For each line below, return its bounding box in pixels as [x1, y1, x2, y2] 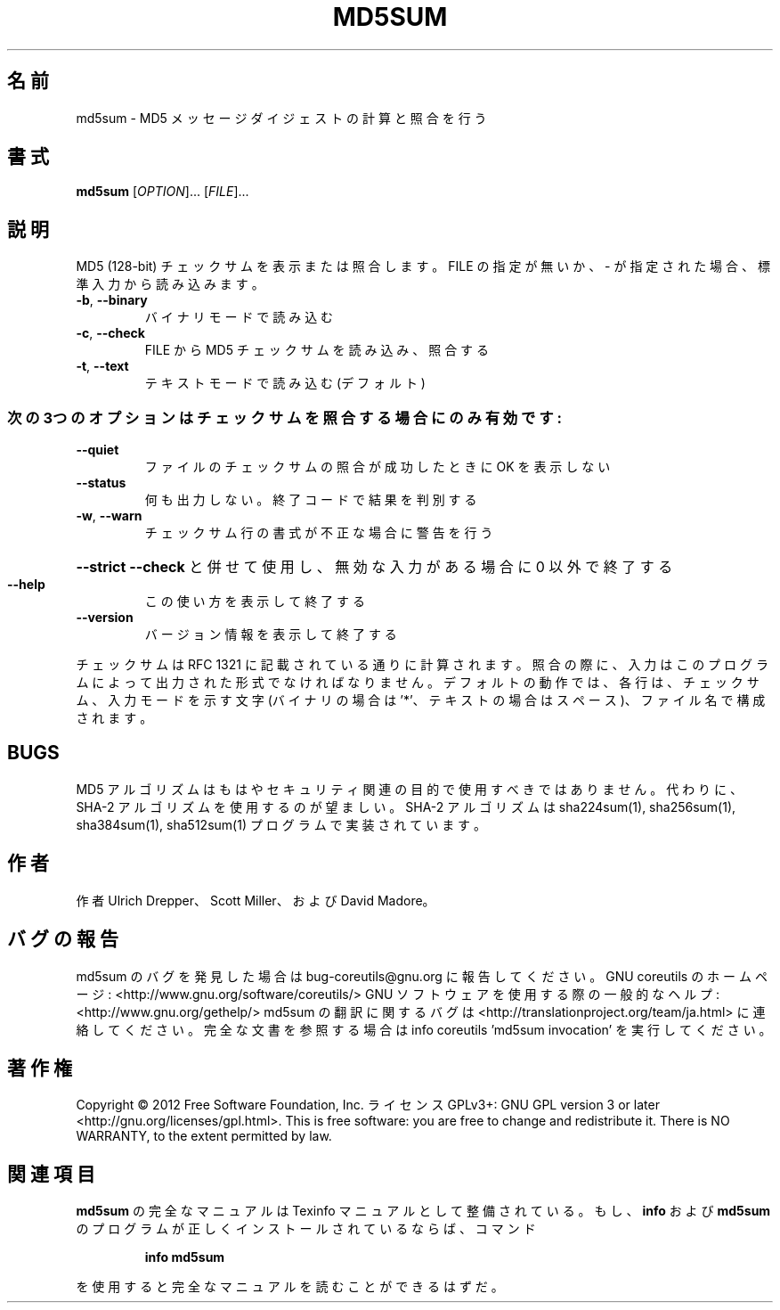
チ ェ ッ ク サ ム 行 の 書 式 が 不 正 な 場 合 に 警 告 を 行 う [144, 525, 493, 541]
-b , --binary [76, 292, 148, 308]
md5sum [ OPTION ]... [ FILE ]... [76, 184, 249, 200]
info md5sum [144, 1249, 225, 1265]
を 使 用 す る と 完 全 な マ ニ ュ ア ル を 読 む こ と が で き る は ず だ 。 [76, 1279, 504, 1295]
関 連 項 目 [7, 1162, 95, 1185]
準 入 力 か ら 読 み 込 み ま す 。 [76, 276, 264, 292]
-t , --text [76, 358, 129, 374]
